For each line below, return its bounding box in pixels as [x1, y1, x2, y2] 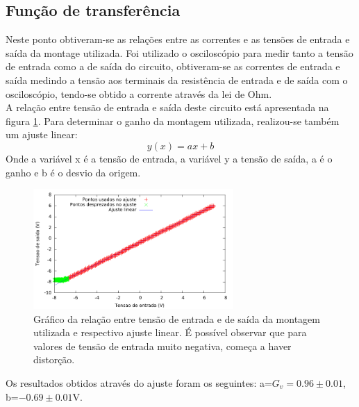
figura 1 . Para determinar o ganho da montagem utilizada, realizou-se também [6, 113, 340, 128]
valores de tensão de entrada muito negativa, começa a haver [33, 338, 292, 353]
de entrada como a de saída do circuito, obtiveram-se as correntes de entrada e [6, 59, 340, 74]
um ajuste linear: [6, 127, 78, 142]
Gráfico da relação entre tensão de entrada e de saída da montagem [33, 311, 320, 326]
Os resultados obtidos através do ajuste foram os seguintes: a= [6, 375, 272, 390]
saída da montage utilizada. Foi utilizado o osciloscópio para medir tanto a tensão [6, 45, 353, 60]
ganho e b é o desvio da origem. [6, 165, 141, 179]
